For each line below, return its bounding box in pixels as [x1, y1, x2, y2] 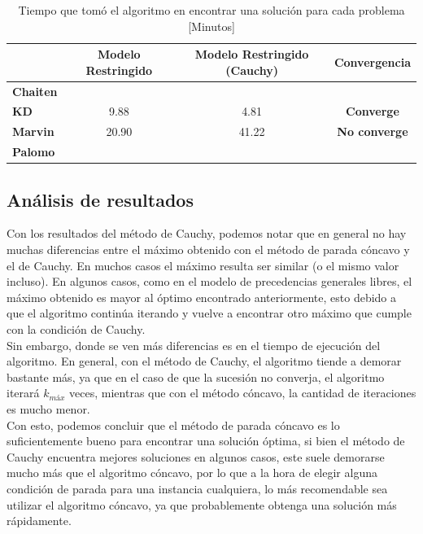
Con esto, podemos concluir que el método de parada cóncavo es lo [7, 416, 340, 433]
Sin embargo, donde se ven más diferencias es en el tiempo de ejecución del [7, 336, 381, 353]
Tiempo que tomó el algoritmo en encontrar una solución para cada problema [18, 2, 405, 18]
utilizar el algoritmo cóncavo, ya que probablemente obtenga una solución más [7, 496, 397, 513]
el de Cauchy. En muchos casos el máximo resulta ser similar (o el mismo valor [7, 256, 399, 274]
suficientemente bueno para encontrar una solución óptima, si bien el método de [7, 432, 405, 449]
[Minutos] [188, 17, 235, 34]
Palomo [12, 143, 55, 160]
